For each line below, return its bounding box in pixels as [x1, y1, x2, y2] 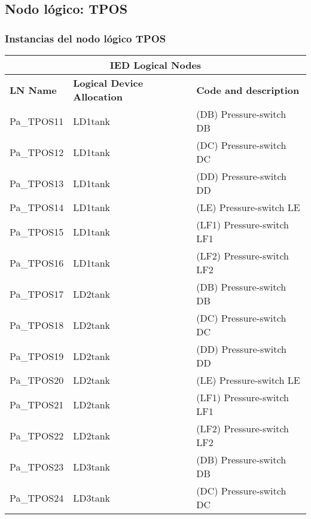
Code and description [196, 83, 300, 97]
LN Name [10, 83, 57, 97]
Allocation [73, 90, 123, 103]
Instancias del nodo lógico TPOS [5, 30, 166, 45]
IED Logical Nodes [109, 58, 202, 72]
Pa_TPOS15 [10, 224, 64, 239]
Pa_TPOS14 [10, 200, 64, 214]
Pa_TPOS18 [10, 317, 64, 332]
